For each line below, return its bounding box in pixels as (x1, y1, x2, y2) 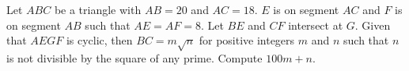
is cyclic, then (66, 32, 133, 48)
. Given (354, 16, 391, 33)
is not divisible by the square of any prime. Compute (6, 49, 263, 66)
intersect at (288, 16, 343, 33)
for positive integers (199, 32, 295, 48)
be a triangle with (54, 2, 142, 17)
